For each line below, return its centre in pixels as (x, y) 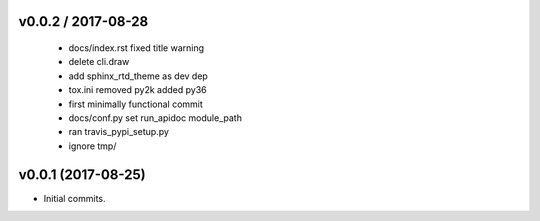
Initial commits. (74, 198)
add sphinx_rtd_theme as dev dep (138, 76)
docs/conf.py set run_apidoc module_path (155, 117)
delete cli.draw (99, 62)
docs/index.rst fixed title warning (136, 48)
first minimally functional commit (136, 104)
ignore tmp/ (92, 146)
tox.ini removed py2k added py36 (137, 90)
